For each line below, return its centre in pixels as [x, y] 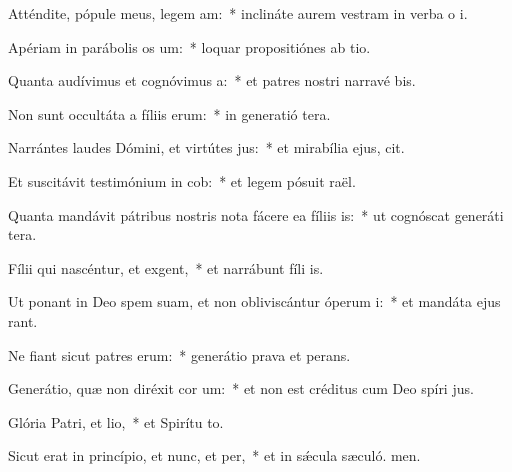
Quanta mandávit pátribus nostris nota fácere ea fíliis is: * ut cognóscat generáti [256, 214]
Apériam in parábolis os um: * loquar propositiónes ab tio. [189, 46]
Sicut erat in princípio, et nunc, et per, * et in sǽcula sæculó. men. [214, 455]
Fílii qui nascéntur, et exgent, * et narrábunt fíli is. [166, 267]
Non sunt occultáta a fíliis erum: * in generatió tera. [169, 113]
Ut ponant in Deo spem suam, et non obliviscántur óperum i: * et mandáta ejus [254, 301]
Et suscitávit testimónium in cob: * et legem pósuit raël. [182, 180]
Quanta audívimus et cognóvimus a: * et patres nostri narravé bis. [212, 80]
